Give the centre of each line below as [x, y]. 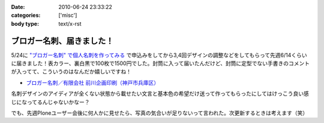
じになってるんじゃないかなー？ [50, 102]
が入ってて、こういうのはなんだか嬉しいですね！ [71, 72]
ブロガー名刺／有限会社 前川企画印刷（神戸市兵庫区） [92, 82]
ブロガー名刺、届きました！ [62, 41]
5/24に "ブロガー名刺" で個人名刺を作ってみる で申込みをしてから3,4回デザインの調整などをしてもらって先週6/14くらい [159, 55]
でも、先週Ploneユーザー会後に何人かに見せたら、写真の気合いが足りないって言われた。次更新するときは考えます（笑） [160, 113]
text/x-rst [70, 23]
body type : [25, 23]
